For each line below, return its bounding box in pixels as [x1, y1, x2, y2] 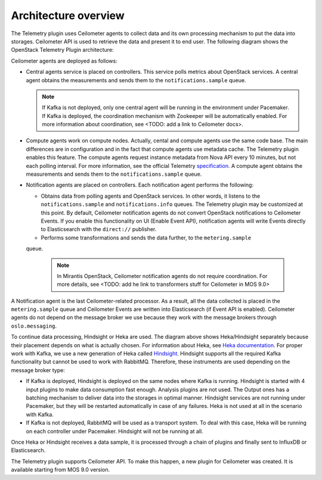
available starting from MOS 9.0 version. [11, 466, 110, 473]
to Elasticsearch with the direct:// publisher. [41, 226, 157, 233]
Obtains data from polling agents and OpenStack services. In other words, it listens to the [41, 192, 261, 200]
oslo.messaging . [11, 322, 57, 329]
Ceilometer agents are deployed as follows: [11, 57, 117, 64]
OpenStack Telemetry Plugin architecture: [11, 46, 114, 54]
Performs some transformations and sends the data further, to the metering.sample [41, 234, 252, 241]
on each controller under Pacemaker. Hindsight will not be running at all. [26, 428, 203, 435]
